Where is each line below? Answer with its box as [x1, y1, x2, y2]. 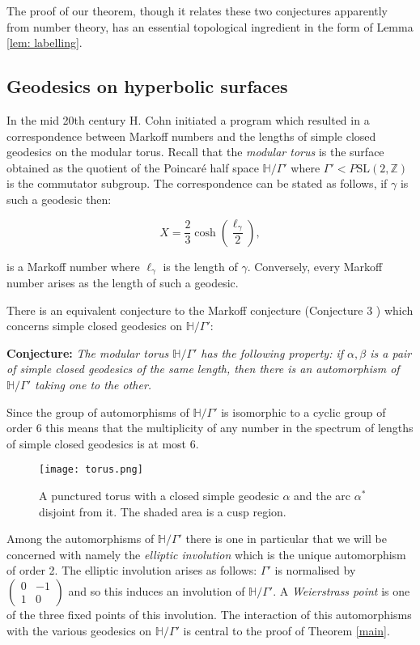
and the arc [294, 487, 351, 503]
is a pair [370, 344, 412, 361]
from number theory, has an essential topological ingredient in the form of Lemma [6, 18, 414, 35]
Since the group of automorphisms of [6, 403, 189, 420]
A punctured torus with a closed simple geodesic [39, 487, 279, 503]
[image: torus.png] [39, 464, 143, 476]
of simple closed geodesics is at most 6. [6, 435, 199, 452]
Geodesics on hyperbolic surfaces [6, 74, 288, 99]
